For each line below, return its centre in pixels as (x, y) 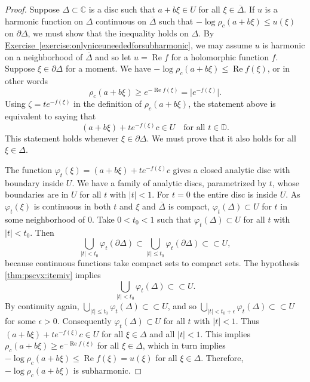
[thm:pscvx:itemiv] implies (53, 275)
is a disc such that (122, 9)
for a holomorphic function (220, 56)
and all (162, 333)
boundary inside (34, 182)
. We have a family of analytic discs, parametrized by (169, 182)
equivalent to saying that (50, 116)
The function (28, 169)
